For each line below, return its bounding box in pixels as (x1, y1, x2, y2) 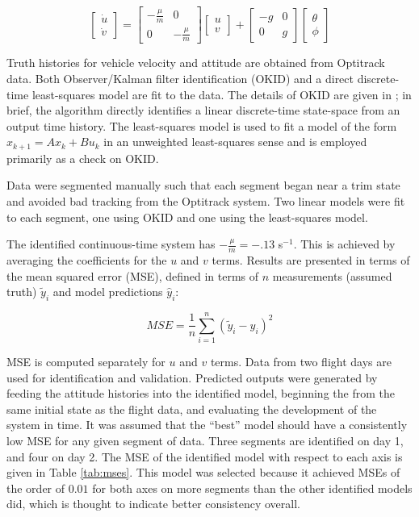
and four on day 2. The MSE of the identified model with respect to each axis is (6, 448, 403, 465)
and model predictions (52, 283, 163, 300)
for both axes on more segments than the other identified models (92, 479, 413, 496)
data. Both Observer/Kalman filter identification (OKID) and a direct (6, 69, 354, 86)
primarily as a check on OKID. (6, 149, 159, 166)
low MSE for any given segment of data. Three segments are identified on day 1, (6, 432, 404, 449)
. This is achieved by (293, 236, 396, 252)
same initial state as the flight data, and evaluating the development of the (6, 400, 377, 417)
